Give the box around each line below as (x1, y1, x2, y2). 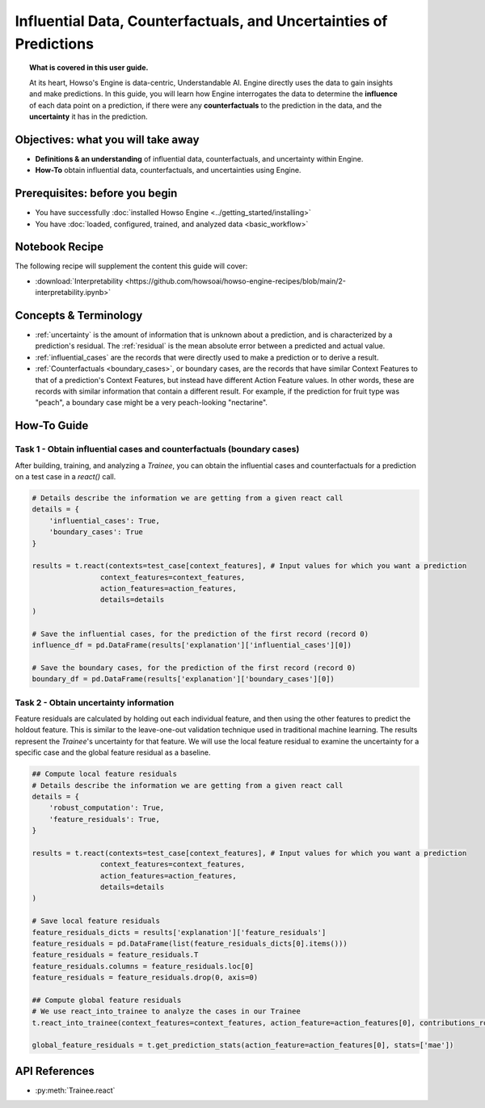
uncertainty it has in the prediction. (29, 112, 148, 121)
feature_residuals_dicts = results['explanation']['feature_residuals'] (32, 928, 327, 937)
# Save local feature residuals (32, 916, 161, 925)
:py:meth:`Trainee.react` (35, 1085, 116, 1095)
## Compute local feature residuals (32, 769, 178, 779)
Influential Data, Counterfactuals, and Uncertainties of (15, 12, 388, 30)
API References (15, 1064, 95, 1078)
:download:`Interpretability (35, 276, 124, 286)
